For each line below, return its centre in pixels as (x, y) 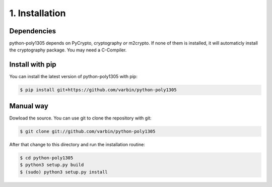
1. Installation (38, 13)
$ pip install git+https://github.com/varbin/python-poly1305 (98, 90)
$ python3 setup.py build (52, 165)
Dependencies (33, 31)
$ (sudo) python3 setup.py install (64, 172)
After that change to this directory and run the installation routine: (77, 144)
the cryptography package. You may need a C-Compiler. (68, 50)
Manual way (29, 106)
